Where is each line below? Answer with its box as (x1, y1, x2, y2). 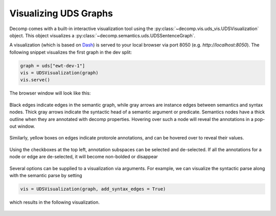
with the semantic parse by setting (9, 172, 82, 178)
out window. (9, 123, 35, 130)
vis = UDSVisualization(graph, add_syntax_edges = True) (20, 186, 166, 191)
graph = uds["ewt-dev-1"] (20, 63, 85, 68)
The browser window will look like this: (9, 90, 91, 97)
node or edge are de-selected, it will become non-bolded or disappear (9, 154, 158, 160)
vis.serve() (20, 77, 51, 83)
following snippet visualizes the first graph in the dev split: (9, 49, 132, 55)
